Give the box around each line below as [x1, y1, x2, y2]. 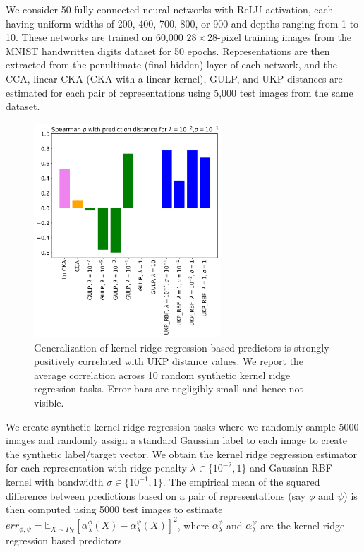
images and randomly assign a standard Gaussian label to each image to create [6, 433, 348, 448]
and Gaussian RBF [250, 460, 332, 475]
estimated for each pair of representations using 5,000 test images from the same [6, 85, 353, 100]
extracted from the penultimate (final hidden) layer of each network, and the [6, 57, 337, 72]
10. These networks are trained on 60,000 [6, 30, 183, 44]
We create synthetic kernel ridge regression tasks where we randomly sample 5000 [6, 419, 359, 433]
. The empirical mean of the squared [162, 474, 320, 489]
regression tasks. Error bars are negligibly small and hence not [34, 381, 304, 396]
